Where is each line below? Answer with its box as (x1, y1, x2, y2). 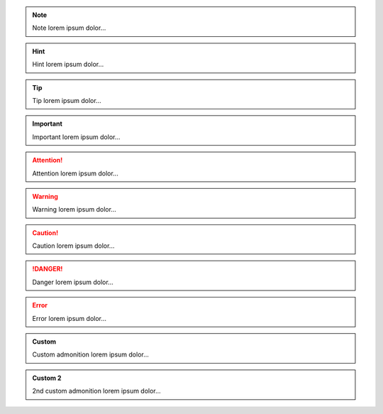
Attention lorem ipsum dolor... (32, 169, 118, 178)
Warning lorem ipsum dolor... (32, 205, 117, 214)
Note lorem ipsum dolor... (32, 23, 106, 32)
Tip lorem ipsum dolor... (32, 96, 102, 104)
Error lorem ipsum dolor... (32, 314, 106, 322)
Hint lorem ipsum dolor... (32, 60, 104, 69)
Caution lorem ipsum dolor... (32, 241, 115, 250)
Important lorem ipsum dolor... (32, 132, 121, 141)
